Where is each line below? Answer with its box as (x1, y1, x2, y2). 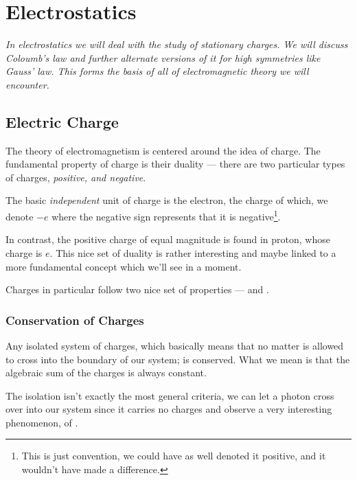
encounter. (5, 77, 49, 91)
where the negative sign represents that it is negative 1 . (51, 207, 281, 223)
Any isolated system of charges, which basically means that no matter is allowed (5, 338, 344, 352)
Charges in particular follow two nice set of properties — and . (5, 282, 269, 297)
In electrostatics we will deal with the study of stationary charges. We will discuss (5, 37, 348, 52)
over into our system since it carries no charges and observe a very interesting (5, 402, 332, 416)
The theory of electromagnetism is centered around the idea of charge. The (5, 143, 321, 157)
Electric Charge (5, 111, 119, 132)
